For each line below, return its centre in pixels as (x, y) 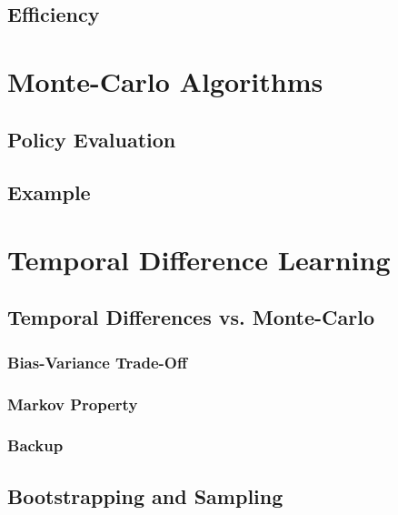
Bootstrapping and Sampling (145, 495)
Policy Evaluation (92, 139)
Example (49, 192)
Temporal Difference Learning (199, 259)
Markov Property (73, 404)
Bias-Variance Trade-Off (97, 362)
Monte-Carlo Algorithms (165, 81)
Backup (35, 445)
